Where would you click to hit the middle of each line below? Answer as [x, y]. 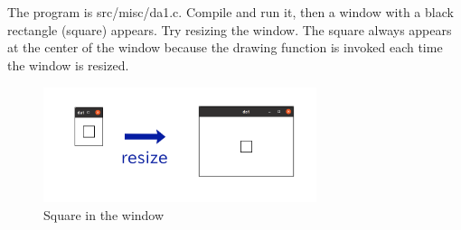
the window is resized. [68, 64]
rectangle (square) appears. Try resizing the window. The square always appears [230, 29]
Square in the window [104, 215]
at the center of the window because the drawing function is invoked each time [225, 47]
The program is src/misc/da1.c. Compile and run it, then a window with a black [230, 12]
